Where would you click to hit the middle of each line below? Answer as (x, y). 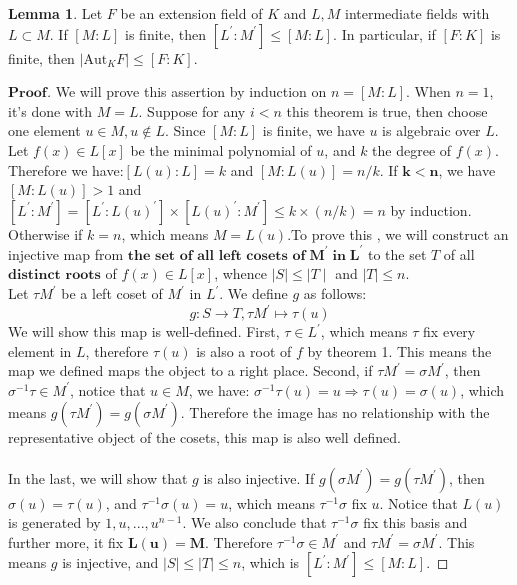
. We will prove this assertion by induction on (186, 91)
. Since (185, 130)
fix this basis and (415, 522)
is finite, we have (313, 130)
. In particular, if (384, 33)
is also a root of (244, 350)
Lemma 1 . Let (55, 13)
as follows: (335, 293)
